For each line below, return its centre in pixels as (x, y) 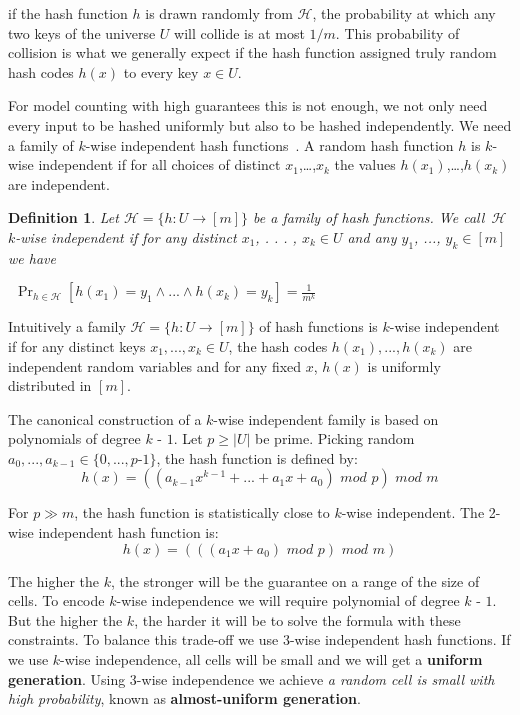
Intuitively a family (67, 326)
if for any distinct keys (77, 345)
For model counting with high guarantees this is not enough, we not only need (248, 105)
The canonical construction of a (105, 418)
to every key (161, 71)
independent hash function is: (128, 532)
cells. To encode (56, 600)
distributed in (50, 385)
